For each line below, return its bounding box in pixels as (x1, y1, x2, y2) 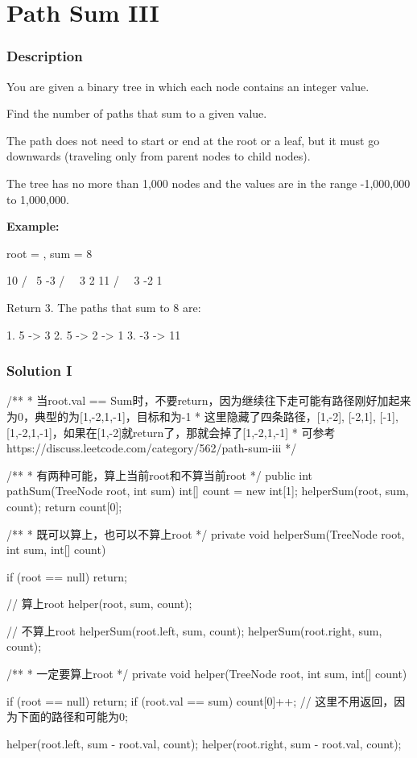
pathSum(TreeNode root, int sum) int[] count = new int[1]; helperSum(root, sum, (6, 482, 409, 499)
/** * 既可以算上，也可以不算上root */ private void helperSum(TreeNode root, (6, 525, 405, 542)
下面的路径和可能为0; (17, 708, 128, 725)
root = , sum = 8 (6, 244, 93, 261)
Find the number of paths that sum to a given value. (6, 105, 267, 122)
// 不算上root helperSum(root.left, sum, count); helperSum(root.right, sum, (6, 622, 382, 639)
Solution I (6, 360, 72, 381)
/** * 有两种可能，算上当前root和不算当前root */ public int (6, 466, 313, 483)
